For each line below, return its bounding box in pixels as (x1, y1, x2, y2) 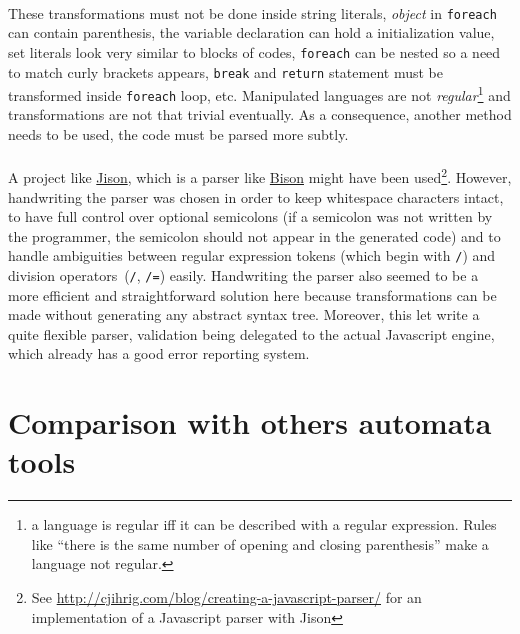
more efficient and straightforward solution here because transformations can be (8, 284, 497, 305)
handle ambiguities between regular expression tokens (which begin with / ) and (8, 245, 496, 266)
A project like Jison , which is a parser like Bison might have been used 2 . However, (8, 164, 512, 187)
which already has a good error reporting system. (8, 343, 310, 364)
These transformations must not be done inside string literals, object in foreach (8, 2, 497, 23)
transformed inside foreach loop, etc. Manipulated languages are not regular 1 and (8, 82, 511, 105)
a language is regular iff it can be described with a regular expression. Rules (31, 514, 497, 535)
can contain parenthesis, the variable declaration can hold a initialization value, (8, 22, 495, 43)
